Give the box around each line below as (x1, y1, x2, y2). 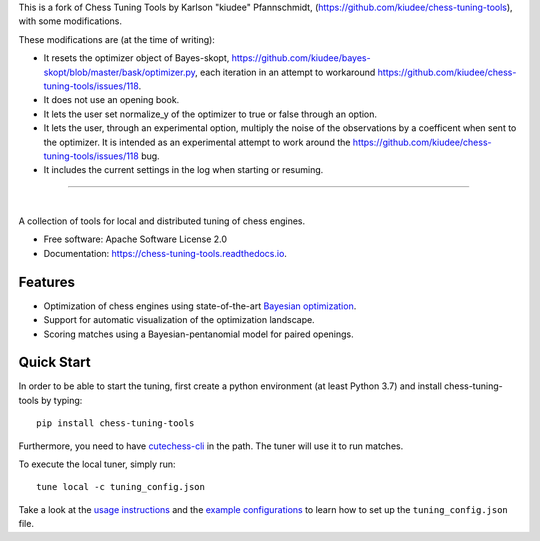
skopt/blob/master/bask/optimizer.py (43, 66, 196, 78)
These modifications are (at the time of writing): (18, 33, 215, 45)
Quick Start (18, 354, 91, 371)
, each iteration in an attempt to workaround (195, 66, 376, 78)
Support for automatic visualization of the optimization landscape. (43, 314, 315, 326)
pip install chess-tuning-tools (36, 418, 195, 429)
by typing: (40, 394, 83, 406)
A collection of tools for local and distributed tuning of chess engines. (18, 215, 306, 227)
